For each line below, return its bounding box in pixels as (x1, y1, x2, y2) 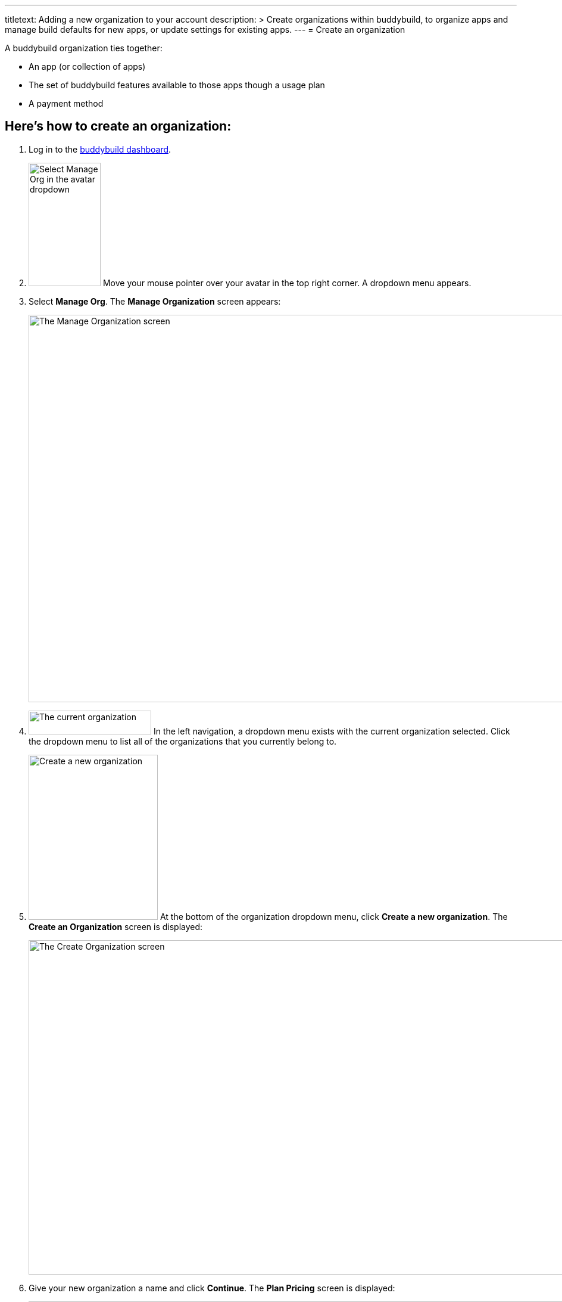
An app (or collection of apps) (29, 61, 146, 72)
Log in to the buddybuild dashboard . (29, 144, 171, 154)
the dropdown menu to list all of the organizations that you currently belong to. (29, 736, 337, 746)
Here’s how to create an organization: (5, 119, 232, 134)
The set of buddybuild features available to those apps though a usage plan (29, 80, 325, 90)
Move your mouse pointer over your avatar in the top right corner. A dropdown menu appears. (102, 277, 472, 288)
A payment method (29, 98, 104, 108)
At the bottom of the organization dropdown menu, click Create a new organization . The (160, 911, 508, 922)
